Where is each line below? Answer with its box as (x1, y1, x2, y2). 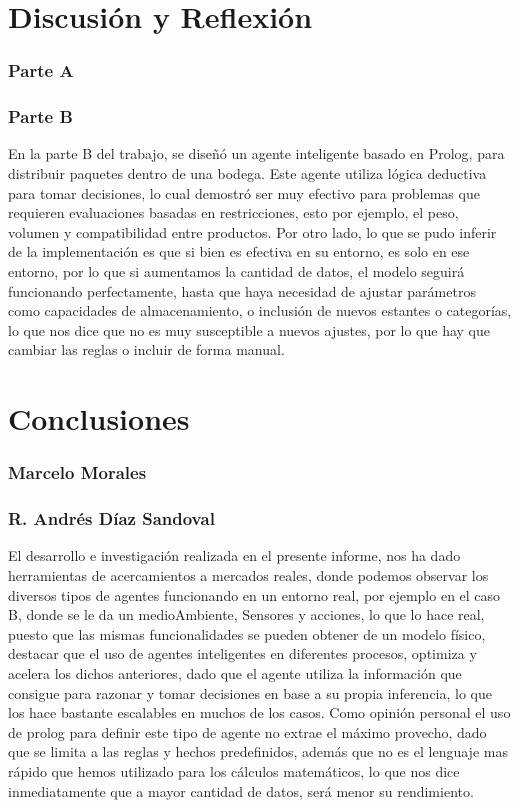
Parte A (8, 58, 74, 83)
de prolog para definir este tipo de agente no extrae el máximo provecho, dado (8, 721, 487, 742)
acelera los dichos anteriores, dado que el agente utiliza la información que (8, 662, 462, 683)
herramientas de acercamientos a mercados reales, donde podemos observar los (8, 565, 489, 585)
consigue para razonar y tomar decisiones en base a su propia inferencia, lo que (8, 682, 492, 703)
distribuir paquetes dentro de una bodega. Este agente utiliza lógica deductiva (8, 163, 487, 184)
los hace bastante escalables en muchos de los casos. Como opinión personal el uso (8, 702, 511, 723)
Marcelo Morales (8, 460, 147, 485)
